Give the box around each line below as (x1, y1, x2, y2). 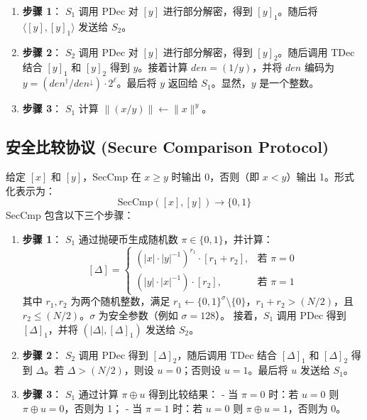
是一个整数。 (259, 75, 319, 90)
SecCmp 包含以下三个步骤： (6, 208, 134, 222)
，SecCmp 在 (82, 168, 141, 183)
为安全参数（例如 (98, 308, 178, 323)
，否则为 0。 (287, 400, 346, 415)
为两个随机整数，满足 (70, 294, 170, 308)
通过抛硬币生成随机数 (78, 231, 178, 246)
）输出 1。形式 (286, 168, 355, 183)
